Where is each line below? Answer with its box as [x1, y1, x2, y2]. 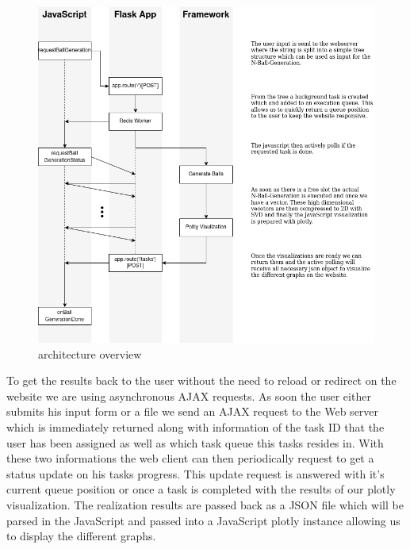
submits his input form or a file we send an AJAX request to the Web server [6, 403, 379, 420]
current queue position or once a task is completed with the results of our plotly [6, 481, 396, 497]
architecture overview [38, 345, 142, 362]
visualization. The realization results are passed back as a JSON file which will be [6, 496, 404, 513]
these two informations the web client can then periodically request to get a [6, 450, 374, 466]
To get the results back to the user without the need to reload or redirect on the [6, 372, 397, 389]
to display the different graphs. [6, 528, 156, 544]
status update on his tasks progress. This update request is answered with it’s [6, 465, 385, 482]
